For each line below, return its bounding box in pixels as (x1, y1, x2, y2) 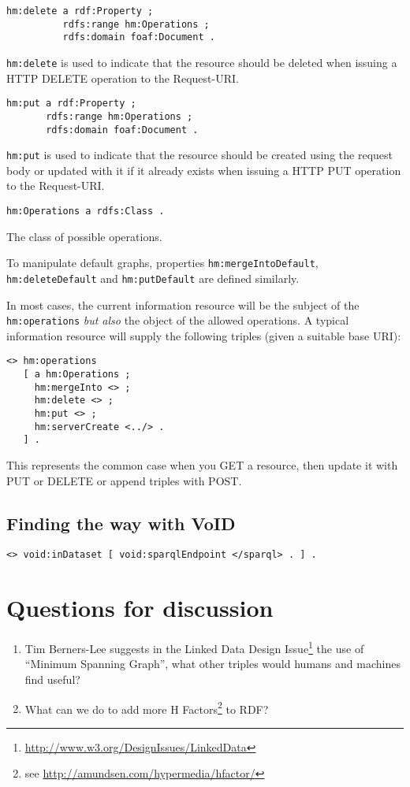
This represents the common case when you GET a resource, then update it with (6, 457, 398, 473)
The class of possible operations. (6, 228, 162, 244)
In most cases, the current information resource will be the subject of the (6, 296, 360, 313)
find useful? (24, 671, 80, 688)
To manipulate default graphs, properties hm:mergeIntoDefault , (6, 254, 319, 271)
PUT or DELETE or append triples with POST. (6, 472, 242, 488)
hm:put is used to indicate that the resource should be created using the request (6, 147, 393, 163)
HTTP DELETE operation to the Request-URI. (6, 69, 239, 86)
